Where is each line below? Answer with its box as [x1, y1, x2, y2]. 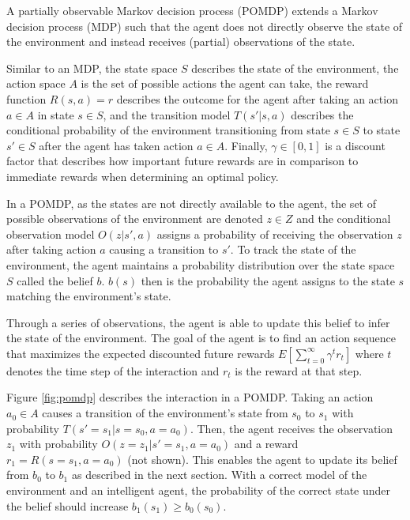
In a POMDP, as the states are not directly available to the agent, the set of [6, 194, 376, 211]
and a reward [234, 435, 299, 452]
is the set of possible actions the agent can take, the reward [81, 75, 369, 92]
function [6, 90, 47, 107]
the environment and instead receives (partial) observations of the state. [6, 33, 355, 50]
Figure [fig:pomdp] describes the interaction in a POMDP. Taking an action [6, 389, 374, 405]
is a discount [325, 137, 386, 153]
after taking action [6, 241, 96, 258]
